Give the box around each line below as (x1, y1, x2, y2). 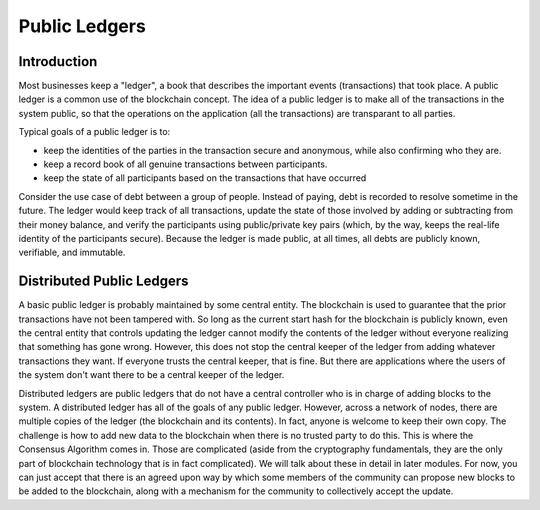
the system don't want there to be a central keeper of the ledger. (18, 369, 285, 381)
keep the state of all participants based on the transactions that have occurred (43, 172, 367, 184)
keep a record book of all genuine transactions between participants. (43, 158, 328, 170)
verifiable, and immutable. (18, 246, 126, 259)
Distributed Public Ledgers (18, 273, 189, 290)
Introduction (18, 53, 98, 70)
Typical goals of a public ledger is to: (18, 126, 171, 138)
